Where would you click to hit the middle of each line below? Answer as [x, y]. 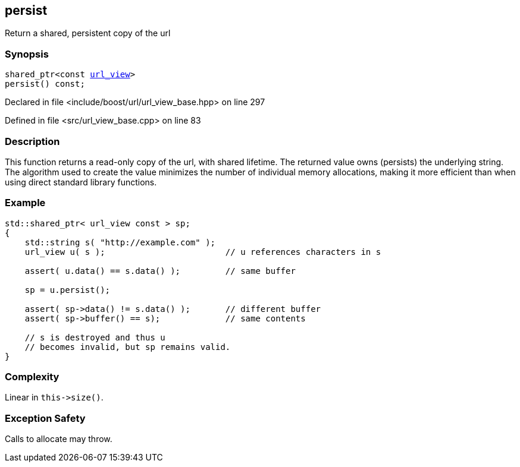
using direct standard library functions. [81, 182]
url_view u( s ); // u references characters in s [203, 252]
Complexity [32, 377]
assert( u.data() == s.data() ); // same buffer [160, 271]
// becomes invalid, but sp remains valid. [128, 347]
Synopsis [27, 54]
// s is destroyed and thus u [95, 337]
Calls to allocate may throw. [59, 439]
